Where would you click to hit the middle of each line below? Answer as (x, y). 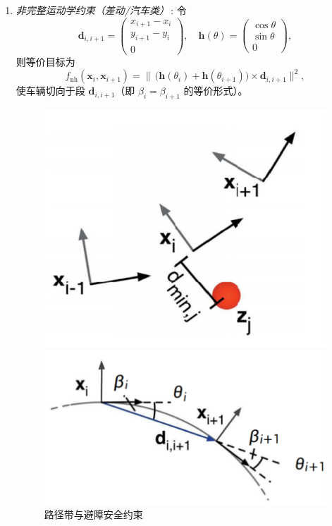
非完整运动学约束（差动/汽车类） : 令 (101, 10)
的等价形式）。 (216, 91)
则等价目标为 (45, 61)
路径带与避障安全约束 (93, 514)
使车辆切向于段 (50, 91)
